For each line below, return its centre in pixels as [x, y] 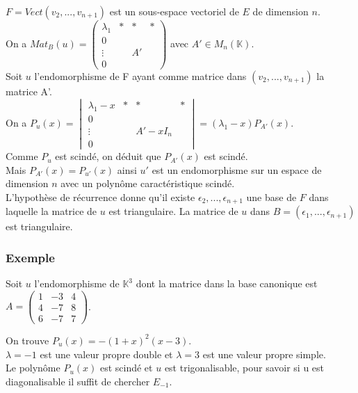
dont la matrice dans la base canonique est [227, 283]
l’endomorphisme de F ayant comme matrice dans [140, 76]
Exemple [30, 257]
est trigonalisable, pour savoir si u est [244, 368]
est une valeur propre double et [106, 354]
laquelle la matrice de [51, 211]
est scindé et [126, 368]
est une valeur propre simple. [264, 354]
